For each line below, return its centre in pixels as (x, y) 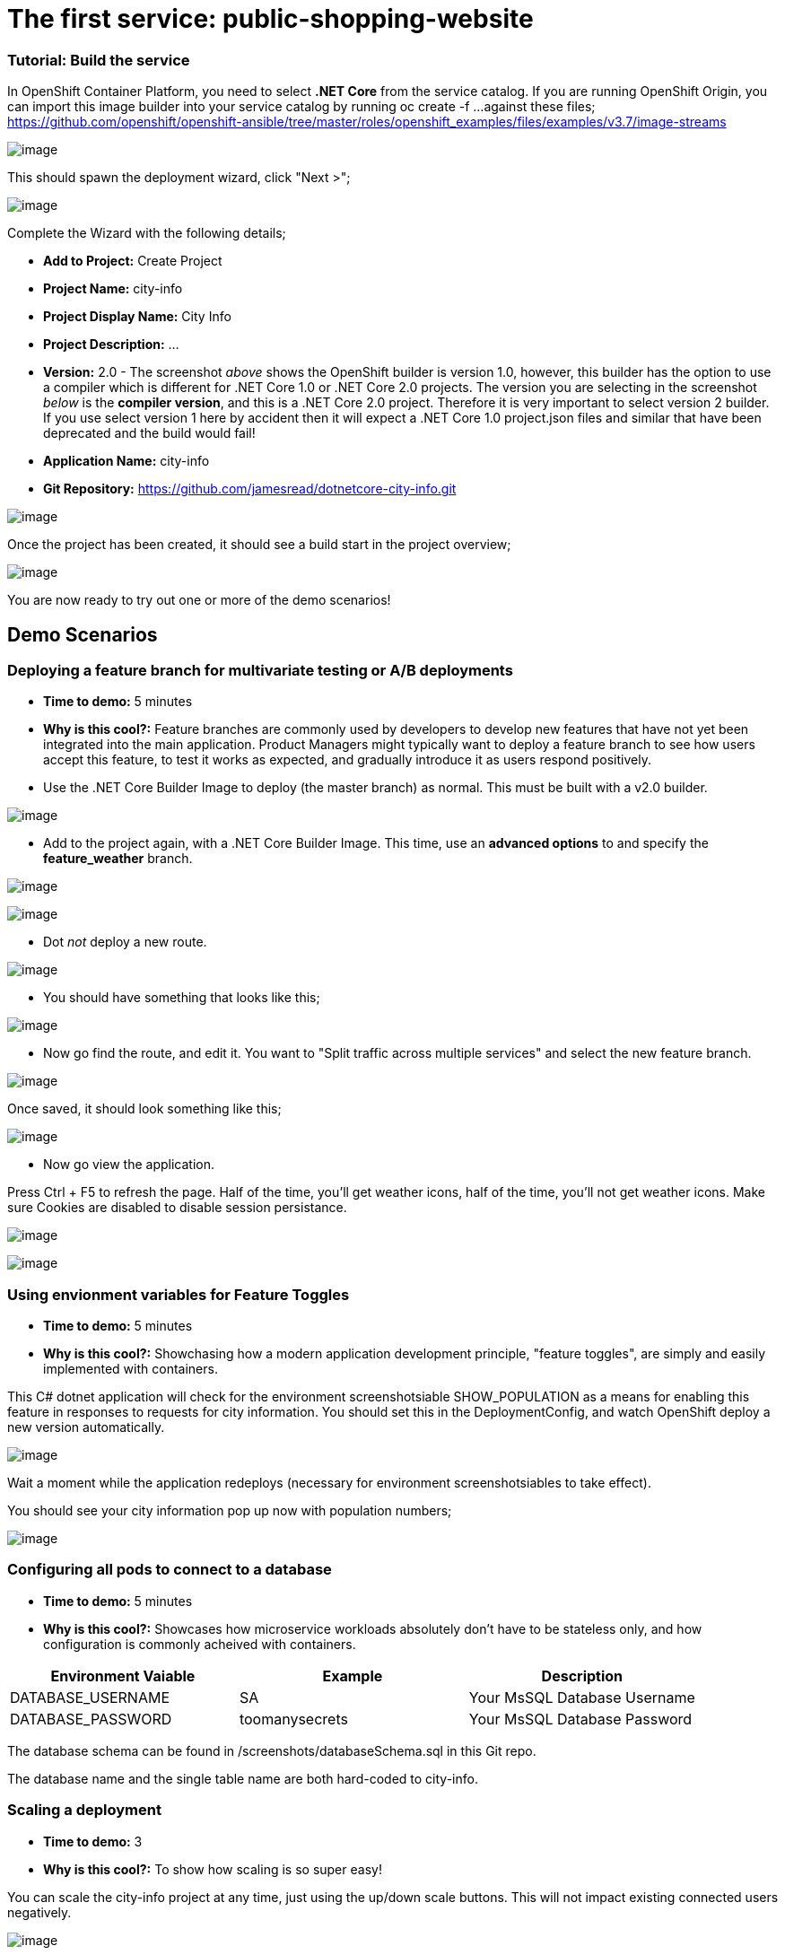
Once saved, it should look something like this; (144, 1109)
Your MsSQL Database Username (582, 1697)
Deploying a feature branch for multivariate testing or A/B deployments (260, 670)
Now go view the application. (129, 1165)
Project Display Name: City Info (137, 317)
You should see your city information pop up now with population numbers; (230, 1511)
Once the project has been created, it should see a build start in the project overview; (259, 545)
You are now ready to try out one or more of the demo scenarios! (199, 600)
